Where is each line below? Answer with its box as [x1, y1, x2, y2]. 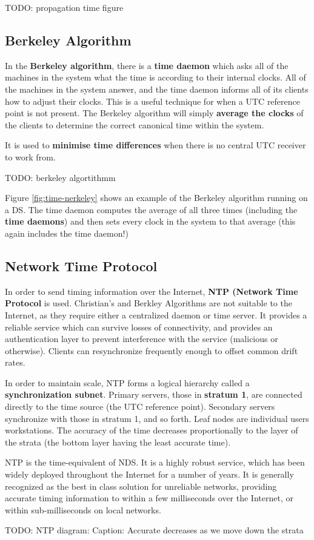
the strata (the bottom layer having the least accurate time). [5, 435, 231, 448]
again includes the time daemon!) [5, 226, 129, 239]
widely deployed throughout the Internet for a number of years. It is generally [5, 468, 294, 481]
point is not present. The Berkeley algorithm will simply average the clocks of [5, 107, 304, 119]
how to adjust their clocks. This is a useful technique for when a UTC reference [5, 94, 301, 107]
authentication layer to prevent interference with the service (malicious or [5, 332, 278, 345]
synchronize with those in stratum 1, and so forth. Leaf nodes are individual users [5, 412, 309, 424]
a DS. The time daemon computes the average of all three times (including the [5, 203, 298, 216]
